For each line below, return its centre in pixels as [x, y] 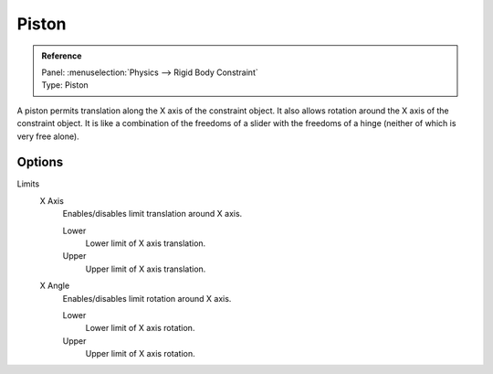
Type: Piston [65, 85]
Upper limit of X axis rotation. [140, 354]
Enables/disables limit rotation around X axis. [147, 298]
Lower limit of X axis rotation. [140, 328]
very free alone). [48, 136]
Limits [28, 184]
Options [40, 162]
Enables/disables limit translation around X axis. [152, 214]
